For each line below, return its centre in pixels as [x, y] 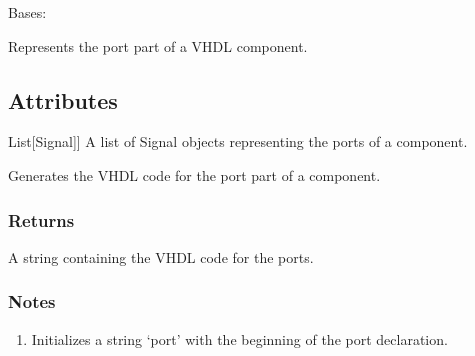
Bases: [27, 12]
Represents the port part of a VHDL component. [158, 45]
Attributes [63, 99]
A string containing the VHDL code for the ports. [161, 256]
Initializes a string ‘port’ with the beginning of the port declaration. [239, 338]
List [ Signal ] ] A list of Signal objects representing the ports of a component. [238, 141]
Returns [41, 219]
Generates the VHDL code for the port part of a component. [194, 174]
